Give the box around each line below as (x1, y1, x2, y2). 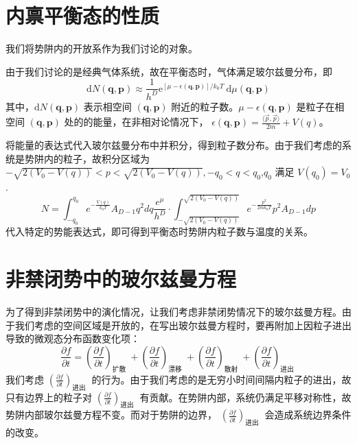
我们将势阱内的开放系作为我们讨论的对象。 (5, 41, 198, 56)
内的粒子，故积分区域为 (43, 151, 150, 165)
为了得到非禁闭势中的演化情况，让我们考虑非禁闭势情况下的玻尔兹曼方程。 (5, 304, 342, 319)
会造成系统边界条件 (264, 407, 352, 422)
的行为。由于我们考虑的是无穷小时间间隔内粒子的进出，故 (91, 372, 352, 386)
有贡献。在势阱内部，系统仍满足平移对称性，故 (139, 390, 352, 404)
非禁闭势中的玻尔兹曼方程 (5, 265, 237, 293)
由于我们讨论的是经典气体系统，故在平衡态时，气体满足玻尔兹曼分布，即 (5, 64, 332, 78)
